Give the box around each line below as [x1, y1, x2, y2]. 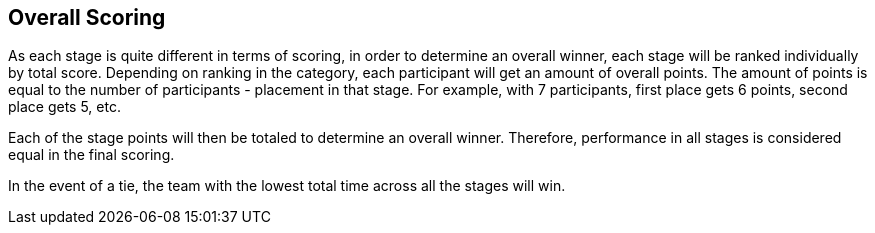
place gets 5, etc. [8, 98, 121, 116]
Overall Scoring [8, 5, 166, 30]
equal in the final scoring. [8, 146, 175, 164]
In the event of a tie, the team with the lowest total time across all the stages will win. [8, 177, 566, 195]
